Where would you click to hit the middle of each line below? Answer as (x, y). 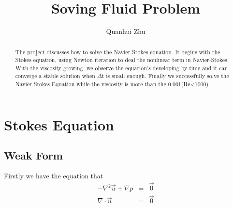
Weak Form (33, 155)
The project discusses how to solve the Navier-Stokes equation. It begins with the (118, 52)
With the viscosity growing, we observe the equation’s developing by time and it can (122, 68)
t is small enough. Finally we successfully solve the (165, 76)
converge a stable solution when (55, 76)
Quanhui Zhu (126, 31)
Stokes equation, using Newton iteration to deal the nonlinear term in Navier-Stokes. (122, 60)
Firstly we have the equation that (54, 176)
